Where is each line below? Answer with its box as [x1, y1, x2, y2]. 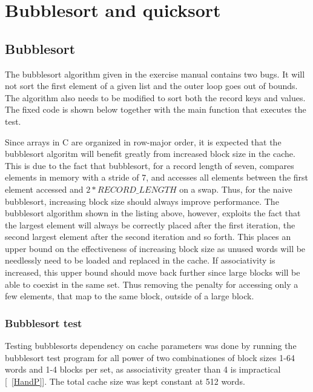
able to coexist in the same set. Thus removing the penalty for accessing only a [5, 277, 298, 290]
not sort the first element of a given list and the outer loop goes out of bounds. [5, 79, 298, 92]
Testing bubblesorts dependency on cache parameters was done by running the [5, 339, 297, 352]
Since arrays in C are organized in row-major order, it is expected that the [5, 135, 282, 148]
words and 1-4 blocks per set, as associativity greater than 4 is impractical [5, 363, 281, 376]
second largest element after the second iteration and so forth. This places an [5, 230, 291, 243]
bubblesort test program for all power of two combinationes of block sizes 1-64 [5, 351, 295, 364]
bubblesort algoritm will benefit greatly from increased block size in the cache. [5, 147, 295, 160]
